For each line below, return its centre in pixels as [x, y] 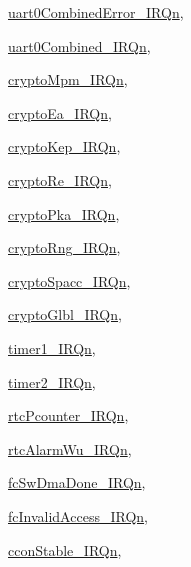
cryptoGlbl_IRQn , [65, 314]
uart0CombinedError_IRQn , [96, 12]
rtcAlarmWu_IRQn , [70, 448]
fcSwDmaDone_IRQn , [77, 482]
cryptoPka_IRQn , [64, 213]
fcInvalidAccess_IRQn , [78, 515]
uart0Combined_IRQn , [79, 45]
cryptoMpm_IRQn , [68, 79]
